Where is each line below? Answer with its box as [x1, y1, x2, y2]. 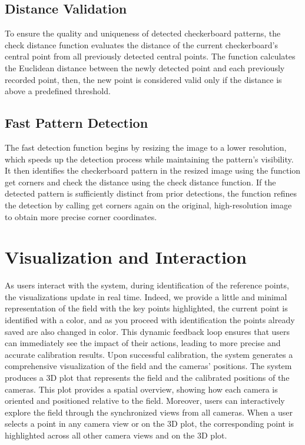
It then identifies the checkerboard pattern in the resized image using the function [5, 164, 301, 177]
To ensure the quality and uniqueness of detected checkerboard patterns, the [5, 27, 281, 39]
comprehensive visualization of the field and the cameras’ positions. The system [5, 360, 292, 372]
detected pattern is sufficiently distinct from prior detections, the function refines [5, 187, 297, 200]
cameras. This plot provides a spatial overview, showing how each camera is [5, 383, 278, 395]
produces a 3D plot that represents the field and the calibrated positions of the [5, 371, 290, 383]
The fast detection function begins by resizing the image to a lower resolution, [5, 141, 287, 153]
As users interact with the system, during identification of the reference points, [5, 279, 289, 291]
